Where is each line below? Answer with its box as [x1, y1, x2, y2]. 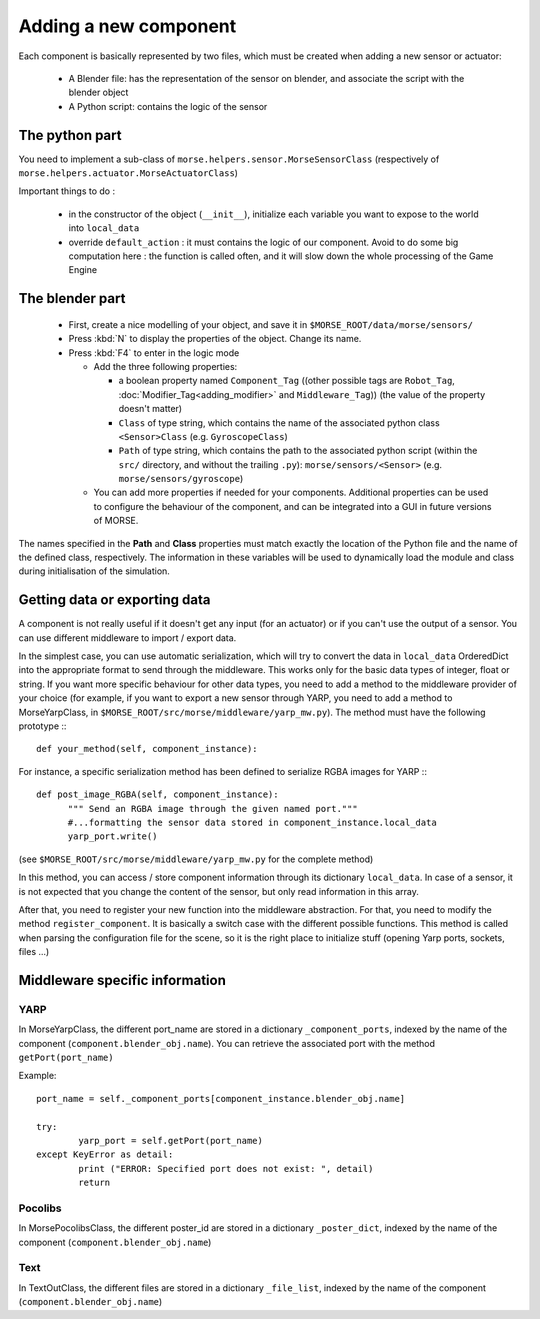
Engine [68, 264, 98, 276]
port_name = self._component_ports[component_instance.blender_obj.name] [36, 1093, 406, 1104]
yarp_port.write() [67, 831, 158, 842]
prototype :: [18, 720, 67, 732]
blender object [68, 86, 129, 99]
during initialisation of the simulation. [18, 565, 170, 577]
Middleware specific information [18, 971, 227, 989]
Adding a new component [18, 15, 237, 37]
